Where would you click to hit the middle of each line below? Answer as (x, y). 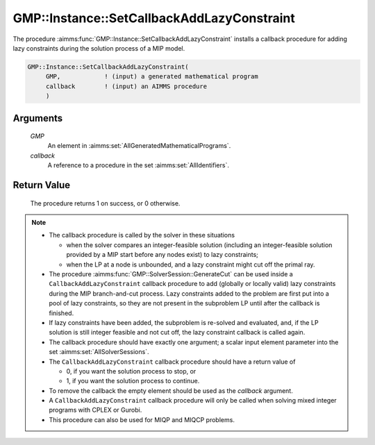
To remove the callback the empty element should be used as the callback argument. (171, 391)
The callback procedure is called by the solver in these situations (142, 235)
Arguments (38, 118)
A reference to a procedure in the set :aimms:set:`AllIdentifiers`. (138, 165)
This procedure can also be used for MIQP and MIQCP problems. (142, 419)
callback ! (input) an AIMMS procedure (126, 86)
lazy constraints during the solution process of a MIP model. (99, 48)
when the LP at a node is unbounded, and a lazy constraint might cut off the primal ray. (191, 265)
